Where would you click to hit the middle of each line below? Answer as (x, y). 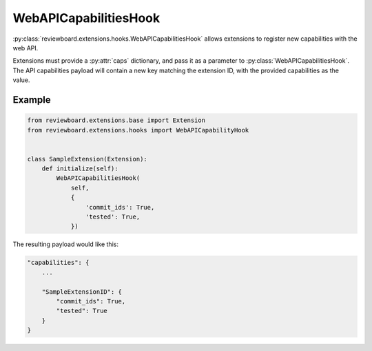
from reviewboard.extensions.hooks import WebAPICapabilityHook (138, 130)
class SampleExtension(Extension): (87, 159)
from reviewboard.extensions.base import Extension (116, 120)
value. (21, 80)
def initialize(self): (80, 169)
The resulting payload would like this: (65, 244)
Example (32, 100)
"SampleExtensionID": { (82, 292)
